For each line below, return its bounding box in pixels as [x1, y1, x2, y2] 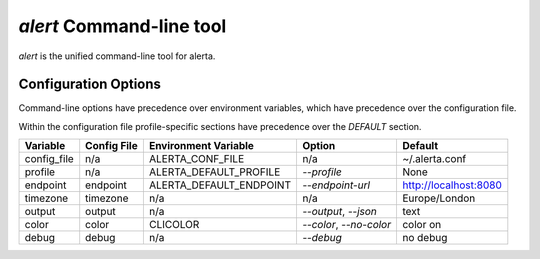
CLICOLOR [148, 218, 200, 232]
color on [401, 218, 442, 232]
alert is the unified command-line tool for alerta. [18, 50, 216, 62]
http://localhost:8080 [401, 178, 502, 192]
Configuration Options [18, 76, 162, 93]
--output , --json [301, 205, 377, 219]
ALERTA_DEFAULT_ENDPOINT [148, 178, 292, 192]
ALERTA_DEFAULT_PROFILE [148, 165, 281, 179]
